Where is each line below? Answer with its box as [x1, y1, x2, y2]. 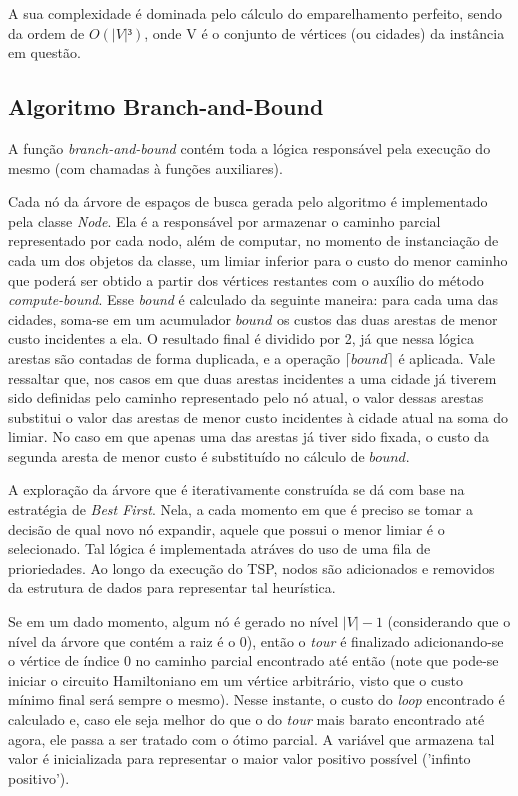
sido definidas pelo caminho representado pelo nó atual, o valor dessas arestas [8, 387, 484, 408]
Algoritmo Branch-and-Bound [8, 91, 324, 122]
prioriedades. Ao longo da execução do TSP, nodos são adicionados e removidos [8, 557, 495, 578]
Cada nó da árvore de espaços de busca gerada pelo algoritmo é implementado [8, 191, 488, 212]
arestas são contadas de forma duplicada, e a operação [8, 347, 341, 368]
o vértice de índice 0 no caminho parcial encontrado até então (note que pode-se [8, 650, 499, 671]
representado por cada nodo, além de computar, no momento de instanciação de [8, 230, 499, 251]
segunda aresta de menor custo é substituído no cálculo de [8, 445, 365, 466]
